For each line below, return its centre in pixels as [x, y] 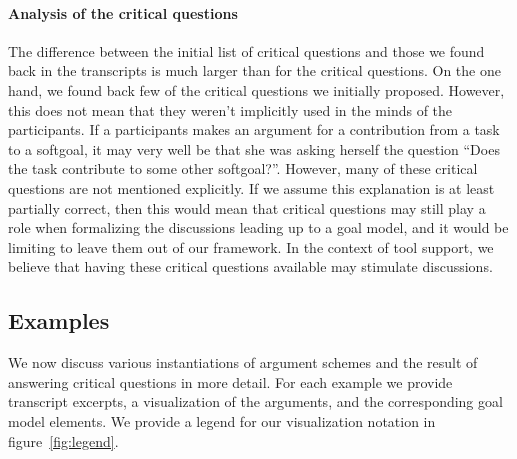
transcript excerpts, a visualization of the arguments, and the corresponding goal [255, 401]
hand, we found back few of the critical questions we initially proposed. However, [256, 89]
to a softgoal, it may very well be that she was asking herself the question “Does [254, 148]
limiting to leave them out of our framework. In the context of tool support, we [251, 246]
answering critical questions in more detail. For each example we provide [230, 381]
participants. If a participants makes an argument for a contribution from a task [254, 129]
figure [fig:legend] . [63, 440]
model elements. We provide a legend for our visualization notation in [222, 420]
